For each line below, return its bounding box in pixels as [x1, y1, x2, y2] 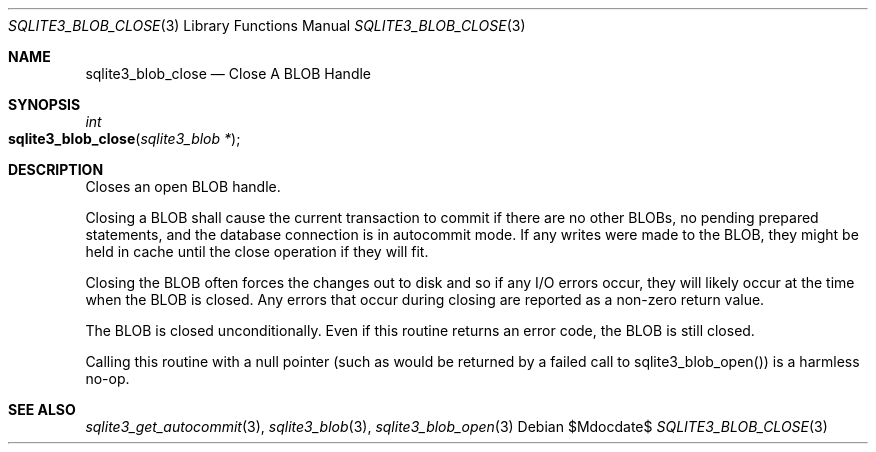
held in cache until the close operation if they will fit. [85, 243, 429, 260]
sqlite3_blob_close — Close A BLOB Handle [85, 65, 372, 82]
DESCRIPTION [8, 161, 104, 178]
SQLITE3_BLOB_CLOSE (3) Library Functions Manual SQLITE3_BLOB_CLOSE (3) [8, 17, 526, 34]
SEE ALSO [8, 401, 76, 418]
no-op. [85, 370, 130, 387]
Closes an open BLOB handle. [85, 178, 281, 195]
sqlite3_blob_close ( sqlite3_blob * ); [8, 130, 241, 147]
